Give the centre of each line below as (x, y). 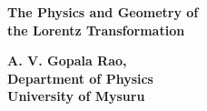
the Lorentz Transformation (96, 30)
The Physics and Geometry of (103, 12)
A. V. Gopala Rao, (67, 61)
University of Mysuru (76, 96)
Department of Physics (80, 78)
